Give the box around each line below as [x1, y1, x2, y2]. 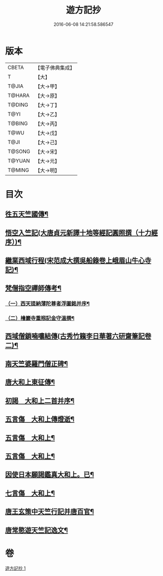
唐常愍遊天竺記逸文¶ [5, 526, 68, 534]
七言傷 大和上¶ [5, 489, 55, 497]
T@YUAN [7, 157, 30, 164]
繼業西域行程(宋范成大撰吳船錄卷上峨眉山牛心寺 [5, 256, 152, 265]
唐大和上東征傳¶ [5, 378, 55, 386]
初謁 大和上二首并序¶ [5, 396, 75, 405]
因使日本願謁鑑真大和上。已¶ [5, 470, 94, 479]
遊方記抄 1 [5, 565, 26, 571]
